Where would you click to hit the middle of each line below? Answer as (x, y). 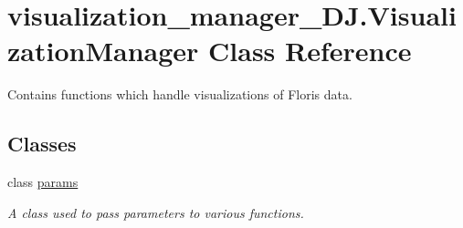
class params (43, 182)
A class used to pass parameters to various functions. (156, 212)
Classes (42, 144)
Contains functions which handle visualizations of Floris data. (180, 94)
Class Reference (310, 51)
